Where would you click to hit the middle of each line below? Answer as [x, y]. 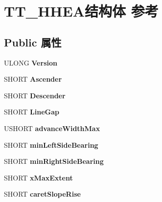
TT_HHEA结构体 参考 [81, 11]
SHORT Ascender [33, 79]
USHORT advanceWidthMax [52, 128]
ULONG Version [31, 62]
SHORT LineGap [32, 112]
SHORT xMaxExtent [38, 177]
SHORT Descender [35, 95]
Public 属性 [33, 42]
